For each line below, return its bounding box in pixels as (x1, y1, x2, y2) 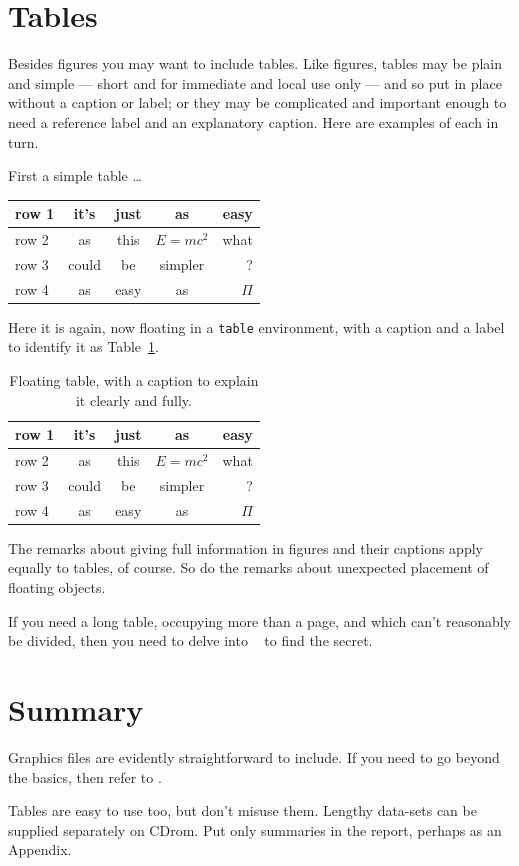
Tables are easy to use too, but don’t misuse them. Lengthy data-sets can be (8, 800, 477, 821)
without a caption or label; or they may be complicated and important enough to (8, 92, 507, 113)
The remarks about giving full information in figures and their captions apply (8, 537, 483, 558)
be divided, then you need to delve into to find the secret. (8, 630, 373, 651)
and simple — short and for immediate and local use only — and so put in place (8, 72, 502, 93)
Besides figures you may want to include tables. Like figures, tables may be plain (8, 53, 503, 74)
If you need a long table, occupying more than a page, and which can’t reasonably (8, 610, 512, 631)
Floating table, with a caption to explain (9, 370, 259, 391)
